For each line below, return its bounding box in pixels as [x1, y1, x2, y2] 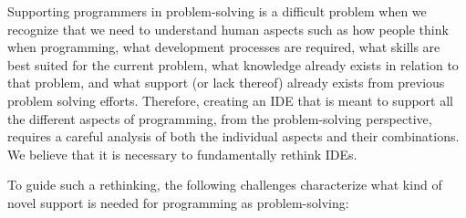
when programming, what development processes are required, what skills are [7, 37, 440, 57]
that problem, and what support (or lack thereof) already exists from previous [7, 73, 445, 92]
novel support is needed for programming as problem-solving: [7, 192, 349, 212]
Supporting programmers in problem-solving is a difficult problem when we [7, 2, 427, 20]
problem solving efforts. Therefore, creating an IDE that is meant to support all [7, 90, 453, 109]
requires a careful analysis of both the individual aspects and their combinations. [7, 127, 460, 146]
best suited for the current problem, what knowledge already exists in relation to [7, 55, 459, 74]
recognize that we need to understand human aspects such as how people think [7, 19, 449, 38]
